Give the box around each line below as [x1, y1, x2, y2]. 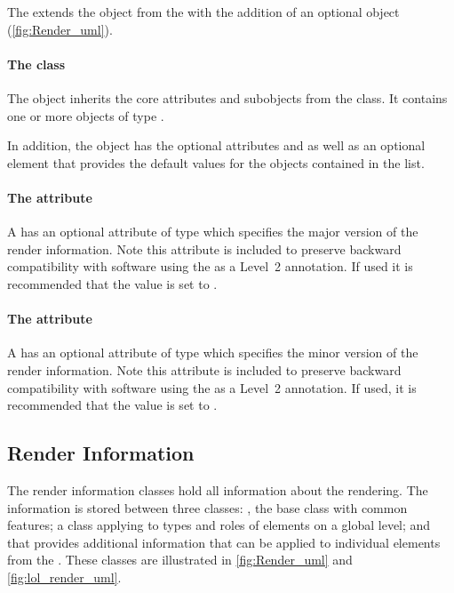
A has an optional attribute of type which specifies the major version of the [7, 222, 418, 241]
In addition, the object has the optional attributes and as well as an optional [7, 136, 426, 155]
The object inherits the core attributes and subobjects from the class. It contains [7, 88, 448, 107]
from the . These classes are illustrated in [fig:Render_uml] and [7, 550, 353, 569]
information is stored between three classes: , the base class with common [7, 498, 408, 517]
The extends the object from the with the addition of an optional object [7, 3, 400, 20]
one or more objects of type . [7, 106, 164, 124]
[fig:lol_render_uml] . [7, 567, 122, 586]
